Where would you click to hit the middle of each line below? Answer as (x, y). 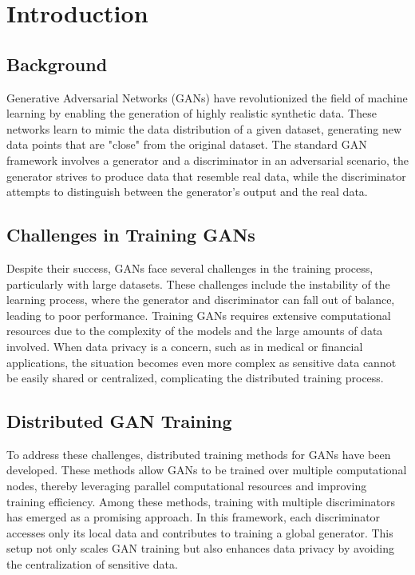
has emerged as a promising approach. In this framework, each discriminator (194, 517)
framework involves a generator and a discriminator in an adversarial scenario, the (207, 160)
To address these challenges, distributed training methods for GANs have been (199, 454)
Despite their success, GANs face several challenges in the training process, (190, 268)
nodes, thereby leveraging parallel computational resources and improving (187, 486)
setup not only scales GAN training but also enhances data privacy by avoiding (200, 548)
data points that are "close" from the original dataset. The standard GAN (187, 144)
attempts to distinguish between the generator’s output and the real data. (187, 192)
